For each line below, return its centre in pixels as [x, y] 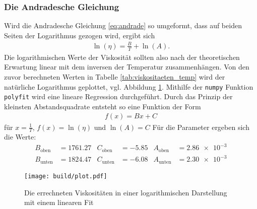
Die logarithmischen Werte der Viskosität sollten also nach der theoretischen [122, 57]
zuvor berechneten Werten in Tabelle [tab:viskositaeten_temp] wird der [115, 76]
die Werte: [20, 137]
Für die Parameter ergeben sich [201, 127]
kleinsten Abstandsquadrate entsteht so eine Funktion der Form [103, 106]
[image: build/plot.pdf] [66, 176]
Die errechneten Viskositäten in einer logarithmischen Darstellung [126, 192]
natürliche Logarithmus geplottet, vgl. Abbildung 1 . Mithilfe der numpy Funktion [129, 86]
